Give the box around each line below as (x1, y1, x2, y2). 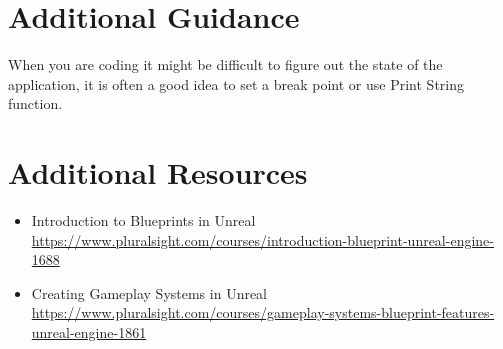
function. (8, 93, 63, 114)
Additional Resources (8, 152, 308, 193)
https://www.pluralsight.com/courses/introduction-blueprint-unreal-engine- (31, 229, 494, 250)
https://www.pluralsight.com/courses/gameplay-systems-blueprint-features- (31, 302, 495, 323)
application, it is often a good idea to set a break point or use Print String (8, 73, 465, 94)
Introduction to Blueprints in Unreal (31, 210, 256, 231)
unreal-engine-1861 (31, 322, 147, 342)
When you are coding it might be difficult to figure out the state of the (8, 54, 443, 75)
